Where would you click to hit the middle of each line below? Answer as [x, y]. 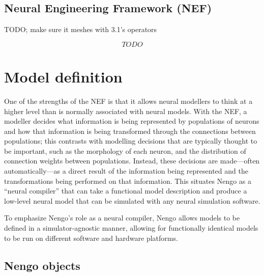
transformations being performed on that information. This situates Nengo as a [128, 181]
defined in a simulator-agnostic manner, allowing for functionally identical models [131, 228]
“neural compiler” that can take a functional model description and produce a [126, 191]
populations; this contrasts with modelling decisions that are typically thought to [131, 141]
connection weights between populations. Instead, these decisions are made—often [132, 161]
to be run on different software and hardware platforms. [91, 238]
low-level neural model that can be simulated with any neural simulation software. [132, 200]
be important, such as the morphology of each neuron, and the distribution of [125, 150]
